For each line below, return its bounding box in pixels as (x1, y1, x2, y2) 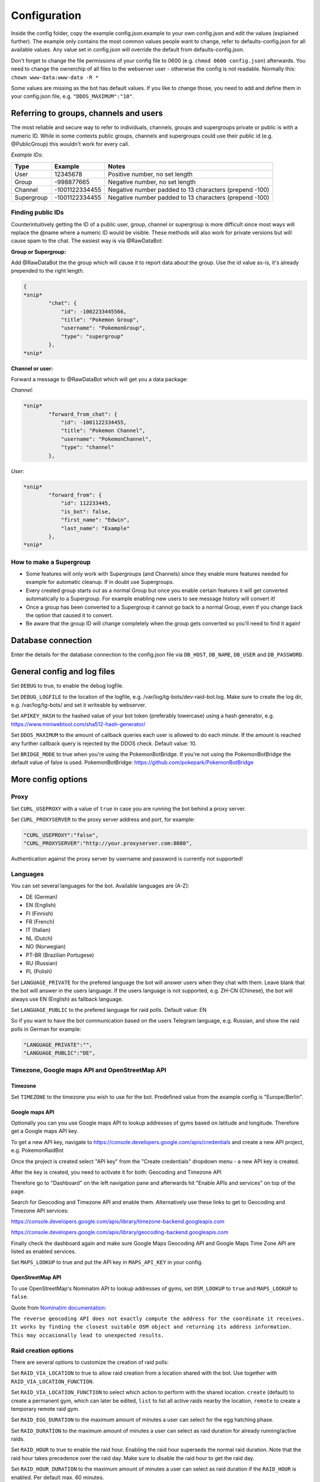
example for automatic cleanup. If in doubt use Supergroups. (25, 579, 174, 586)
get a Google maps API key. (11, 1128, 79, 1135)
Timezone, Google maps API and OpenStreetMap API (11, 1066, 167, 1074)
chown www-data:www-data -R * (11, 74, 99, 81)
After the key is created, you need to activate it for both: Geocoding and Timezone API (11, 1168, 222, 1176)
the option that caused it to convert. (25, 612, 114, 619)
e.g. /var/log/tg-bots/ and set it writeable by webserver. (11, 701, 146, 708)
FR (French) (25, 918, 55, 925)
